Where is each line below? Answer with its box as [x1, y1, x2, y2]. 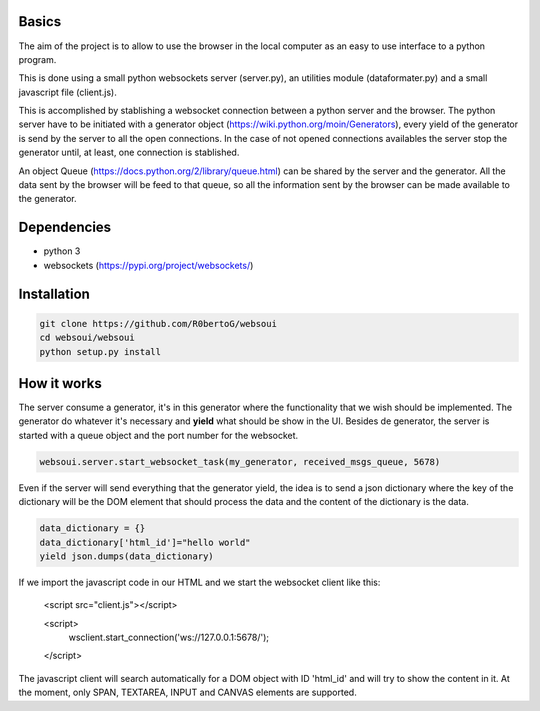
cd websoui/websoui [39, 332, 135, 344]
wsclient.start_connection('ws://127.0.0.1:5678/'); [68, 631, 270, 644]
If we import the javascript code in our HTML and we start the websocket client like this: [18, 576, 381, 588]
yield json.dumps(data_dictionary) [39, 550, 214, 562]
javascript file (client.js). [18, 86, 117, 98]
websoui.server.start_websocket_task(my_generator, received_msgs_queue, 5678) [39, 456, 441, 467]
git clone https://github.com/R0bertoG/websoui [39, 318, 277, 329]
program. [18, 53, 57, 65]
